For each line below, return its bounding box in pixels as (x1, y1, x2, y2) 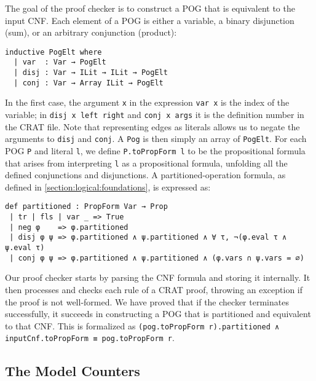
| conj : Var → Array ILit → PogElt (14, 78, 164, 87)
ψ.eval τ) (5, 243, 45, 253)
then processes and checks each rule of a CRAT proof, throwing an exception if (5, 283, 303, 296)
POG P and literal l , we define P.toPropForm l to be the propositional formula (5, 144, 306, 157)
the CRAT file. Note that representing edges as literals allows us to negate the (5, 120, 300, 133)
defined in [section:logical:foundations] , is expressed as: (5, 180, 211, 193)
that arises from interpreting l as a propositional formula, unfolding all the (5, 156, 288, 169)
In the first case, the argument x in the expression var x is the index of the (5, 96, 290, 109)
